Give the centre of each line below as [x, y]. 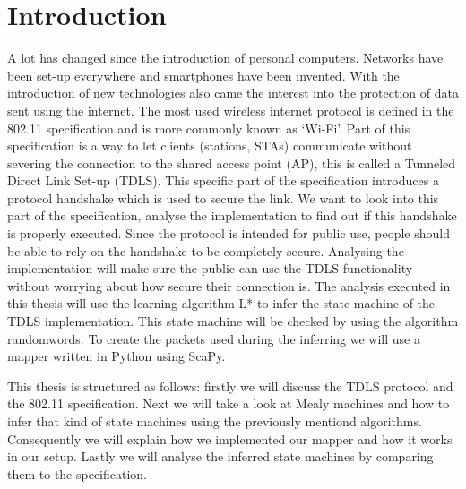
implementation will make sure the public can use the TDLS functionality [210, 268]
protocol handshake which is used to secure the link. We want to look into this [223, 197]
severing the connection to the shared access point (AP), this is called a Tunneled [232, 163]
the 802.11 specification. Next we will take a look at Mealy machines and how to [229, 403]
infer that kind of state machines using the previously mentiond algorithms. [215, 421]
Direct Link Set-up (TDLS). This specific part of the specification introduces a [223, 180]
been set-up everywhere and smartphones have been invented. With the [203, 75]
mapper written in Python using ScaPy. [116, 356]
